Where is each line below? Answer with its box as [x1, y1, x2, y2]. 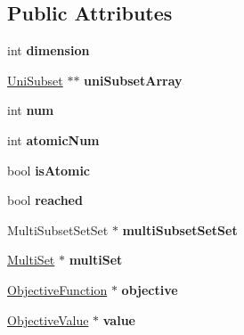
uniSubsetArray [84, 70, 183, 89]
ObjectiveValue [7, 310, 89, 329]
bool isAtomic [7, 160, 91, 179]
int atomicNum [7, 130, 100, 149]
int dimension [7, 41, 90, 60]
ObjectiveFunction [7, 280, 108, 298]
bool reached [7, 191, 83, 209]
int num [7, 101, 54, 119]
